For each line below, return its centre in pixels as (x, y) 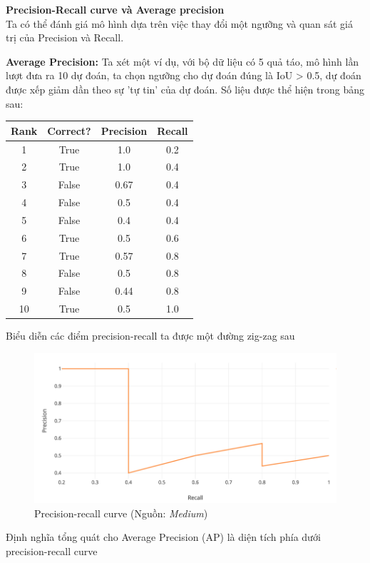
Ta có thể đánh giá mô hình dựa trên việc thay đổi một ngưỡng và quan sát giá (180, 23)
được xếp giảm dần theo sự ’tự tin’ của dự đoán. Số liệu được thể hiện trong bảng (185, 89)
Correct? (69, 130)
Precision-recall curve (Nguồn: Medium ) (121, 513)
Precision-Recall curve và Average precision (115, 9)
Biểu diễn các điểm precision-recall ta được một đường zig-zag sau (150, 336)
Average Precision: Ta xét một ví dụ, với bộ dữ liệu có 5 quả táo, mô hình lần (183, 61)
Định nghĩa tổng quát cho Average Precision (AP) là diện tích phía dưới (163, 537)
